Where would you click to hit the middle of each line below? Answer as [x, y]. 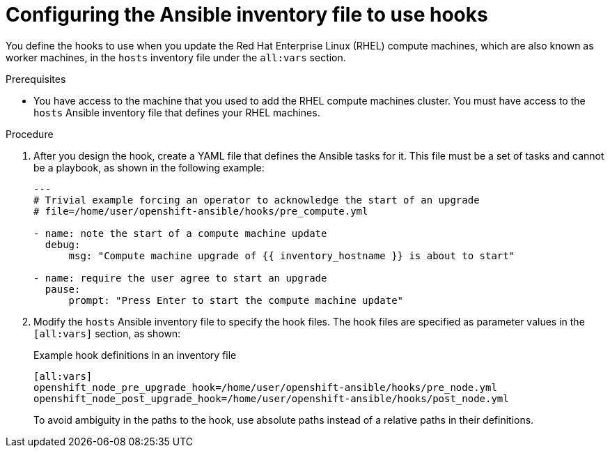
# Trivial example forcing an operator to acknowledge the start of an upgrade [257, 200]
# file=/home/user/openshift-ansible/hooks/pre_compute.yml [201, 211]
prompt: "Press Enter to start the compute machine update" [236, 300]
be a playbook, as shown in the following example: [149, 167]
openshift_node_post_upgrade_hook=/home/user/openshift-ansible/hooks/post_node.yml [271, 398]
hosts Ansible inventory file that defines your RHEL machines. [177, 112]
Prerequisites [36, 79]
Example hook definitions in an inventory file [135, 355]
